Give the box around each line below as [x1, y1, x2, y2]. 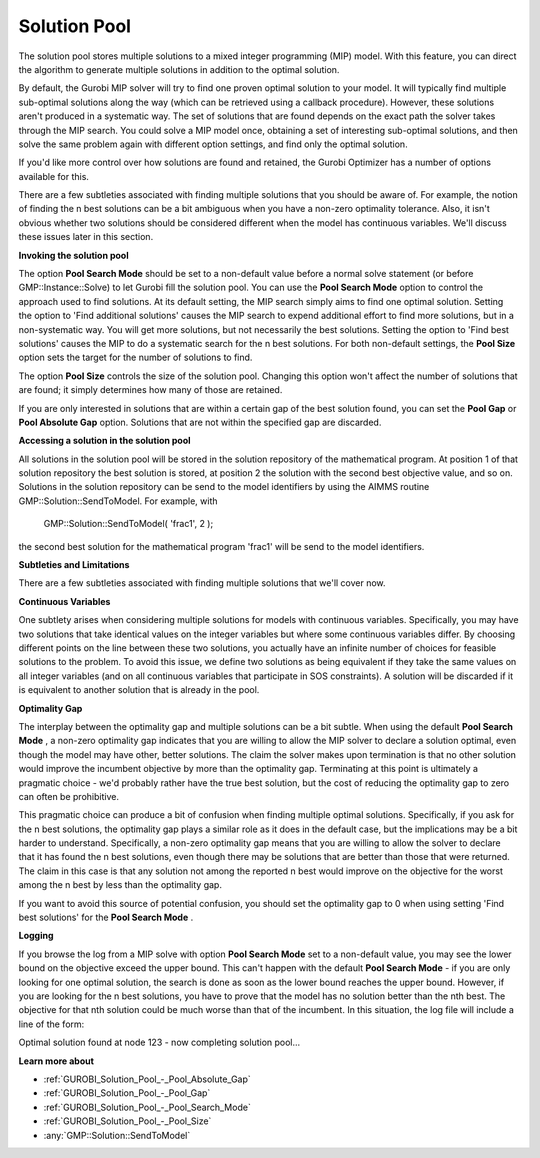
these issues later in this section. [18, 231, 154, 243]
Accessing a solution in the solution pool [18, 435, 191, 447]
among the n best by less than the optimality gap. [18, 879, 222, 891]
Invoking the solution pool [18, 249, 129, 261]
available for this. [18, 170, 90, 182]
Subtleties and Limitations [18, 559, 130, 571]
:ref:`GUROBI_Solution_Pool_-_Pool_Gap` [43, 1087, 211, 1099]
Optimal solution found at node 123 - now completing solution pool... [18, 1036, 301, 1049]
